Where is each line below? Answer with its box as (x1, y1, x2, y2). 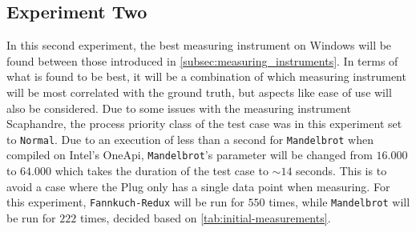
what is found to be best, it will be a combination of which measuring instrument (6, 68, 406, 85)
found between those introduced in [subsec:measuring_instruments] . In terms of (6, 52, 398, 69)
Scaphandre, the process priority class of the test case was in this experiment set (6, 115, 402, 132)
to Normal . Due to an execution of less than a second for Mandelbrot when (6, 130, 374, 147)
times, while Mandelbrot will (269, 194, 410, 210)
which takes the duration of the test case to (55, 162, 269, 179)
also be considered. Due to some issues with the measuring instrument (6, 99, 351, 116)
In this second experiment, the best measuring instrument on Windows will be (6, 37, 392, 54)
